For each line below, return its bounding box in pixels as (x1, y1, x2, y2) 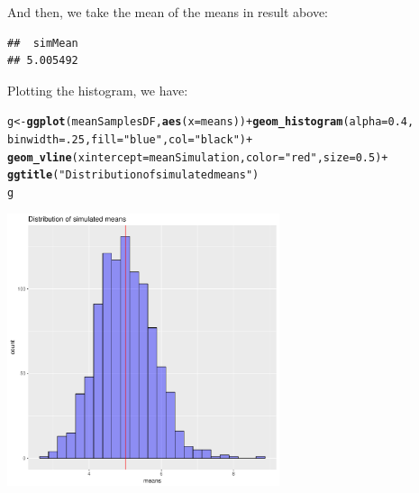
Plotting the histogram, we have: (7, 80, 188, 99)
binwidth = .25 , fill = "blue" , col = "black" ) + (7, 133, 253, 147)
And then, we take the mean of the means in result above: (7, 3, 328, 21)
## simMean (7, 36, 78, 50)
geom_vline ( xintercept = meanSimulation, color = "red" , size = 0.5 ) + (7, 151, 388, 164)
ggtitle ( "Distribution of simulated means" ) (7, 169, 260, 182)
